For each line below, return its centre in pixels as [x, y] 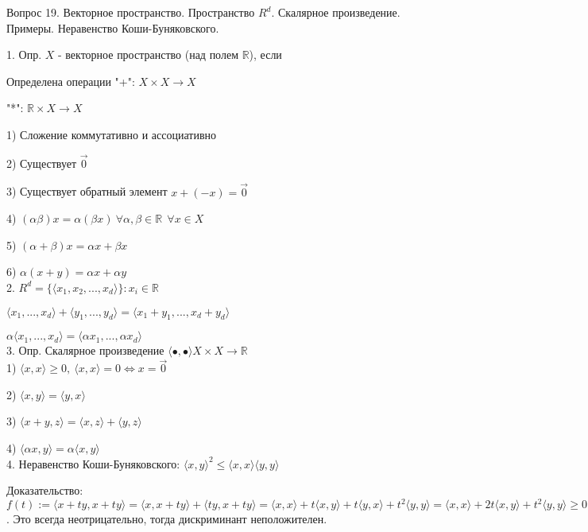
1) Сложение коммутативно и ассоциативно [112, 134]
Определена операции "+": [71, 81]
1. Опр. [24, 54]
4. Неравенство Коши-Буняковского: [93, 463]
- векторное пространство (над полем [148, 54]
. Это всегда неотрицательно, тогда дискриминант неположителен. [167, 519]
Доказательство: [45, 490]
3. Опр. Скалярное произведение [85, 350]
